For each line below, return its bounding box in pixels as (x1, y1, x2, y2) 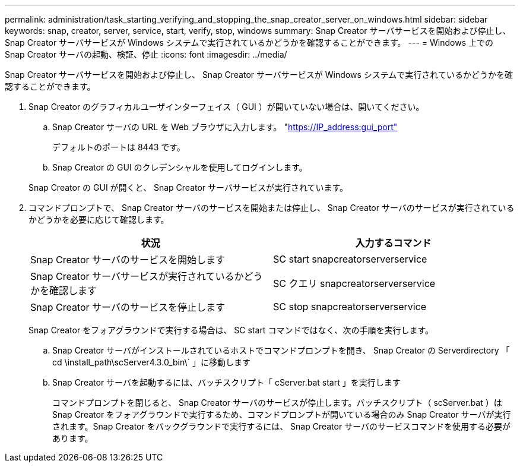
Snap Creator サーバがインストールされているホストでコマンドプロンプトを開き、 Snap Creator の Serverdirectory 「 (52, 345, 510, 355)
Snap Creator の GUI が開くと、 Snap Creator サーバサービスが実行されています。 (28, 182, 348, 193)
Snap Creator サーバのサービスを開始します (30, 254, 225, 266)
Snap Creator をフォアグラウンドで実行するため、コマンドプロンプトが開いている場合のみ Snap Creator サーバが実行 (52, 409, 511, 419)
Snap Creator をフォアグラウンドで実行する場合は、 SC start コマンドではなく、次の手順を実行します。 (28, 325, 433, 335)
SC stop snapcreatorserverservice (273, 301, 427, 313)
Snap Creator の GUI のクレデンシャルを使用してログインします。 (52, 162, 307, 172)
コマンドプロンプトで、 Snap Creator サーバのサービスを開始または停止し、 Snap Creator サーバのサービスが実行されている (28, 203, 515, 213)
